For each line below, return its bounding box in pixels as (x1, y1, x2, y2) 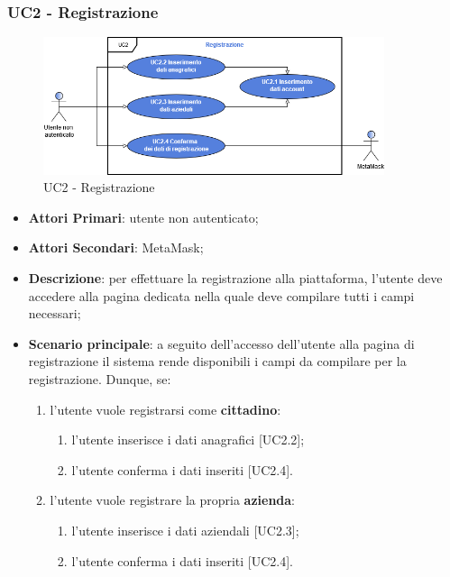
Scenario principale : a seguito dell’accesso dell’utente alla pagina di (28, 334, 415, 353)
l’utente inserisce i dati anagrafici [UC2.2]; (71, 430, 305, 449)
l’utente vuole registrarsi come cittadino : (50, 399, 281, 418)
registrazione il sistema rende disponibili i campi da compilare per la (28, 352, 407, 371)
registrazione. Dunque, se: (28, 370, 171, 389)
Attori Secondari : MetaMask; (28, 238, 204, 257)
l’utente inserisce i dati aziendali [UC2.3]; (71, 521, 299, 539)
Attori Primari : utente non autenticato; (28, 207, 259, 226)
